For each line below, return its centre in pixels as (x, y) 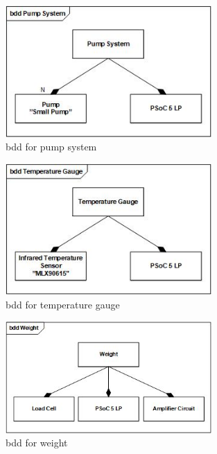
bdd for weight (37, 443)
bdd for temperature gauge (63, 304)
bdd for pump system (51, 147)
